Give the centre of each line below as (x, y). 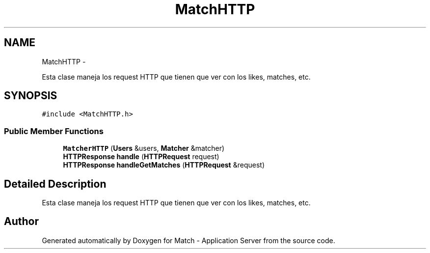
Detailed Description (55, 184)
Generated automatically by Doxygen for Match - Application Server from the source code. (188, 240)
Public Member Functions (54, 131)
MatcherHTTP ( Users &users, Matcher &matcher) (144, 148)
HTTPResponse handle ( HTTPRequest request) (141, 157)
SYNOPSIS (31, 96)
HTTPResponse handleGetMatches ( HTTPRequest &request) (164, 165)
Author (21, 222)
